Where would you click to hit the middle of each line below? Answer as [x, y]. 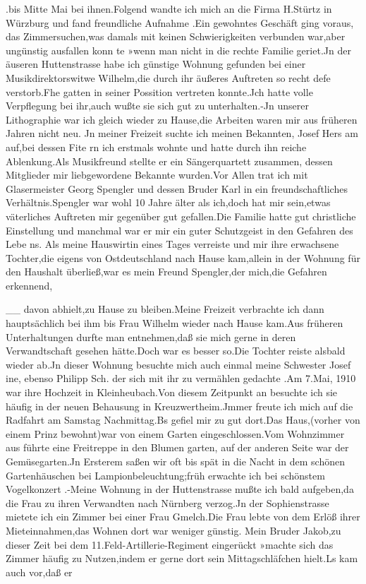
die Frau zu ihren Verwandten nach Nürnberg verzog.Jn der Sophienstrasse [167, 502]
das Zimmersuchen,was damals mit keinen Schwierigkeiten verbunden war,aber [176, 36]
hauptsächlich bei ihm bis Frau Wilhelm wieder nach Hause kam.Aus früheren [175, 323]
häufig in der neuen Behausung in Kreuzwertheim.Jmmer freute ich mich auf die [179, 406]
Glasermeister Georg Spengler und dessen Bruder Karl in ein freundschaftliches [177, 188]
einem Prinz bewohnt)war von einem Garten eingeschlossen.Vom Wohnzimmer [175, 433]
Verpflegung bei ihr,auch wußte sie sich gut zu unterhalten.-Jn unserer [157, 106]
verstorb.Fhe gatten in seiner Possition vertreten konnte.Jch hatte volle [159, 91]
